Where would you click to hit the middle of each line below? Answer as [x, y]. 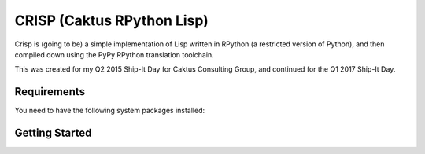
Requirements [50, 92]
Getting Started [53, 133]
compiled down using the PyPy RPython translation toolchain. [114, 54]
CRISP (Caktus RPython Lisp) [111, 20]
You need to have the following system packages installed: [109, 111]
